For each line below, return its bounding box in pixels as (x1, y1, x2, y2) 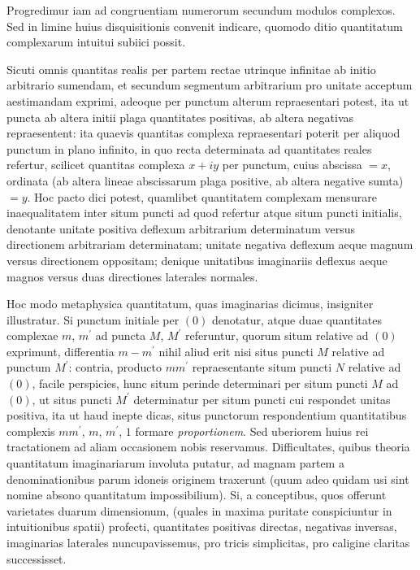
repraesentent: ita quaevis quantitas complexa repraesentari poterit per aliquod (6, 124, 401, 141)
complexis (6, 422, 55, 439)
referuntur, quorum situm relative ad (185, 327, 369, 344)
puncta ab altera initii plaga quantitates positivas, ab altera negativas (6, 108, 354, 125)
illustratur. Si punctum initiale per (6, 311, 180, 328)
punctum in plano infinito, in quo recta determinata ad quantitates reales (6, 140, 372, 157)
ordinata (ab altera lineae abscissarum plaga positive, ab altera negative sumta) (6, 172, 404, 189)
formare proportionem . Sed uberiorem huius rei (135, 422, 369, 439)
